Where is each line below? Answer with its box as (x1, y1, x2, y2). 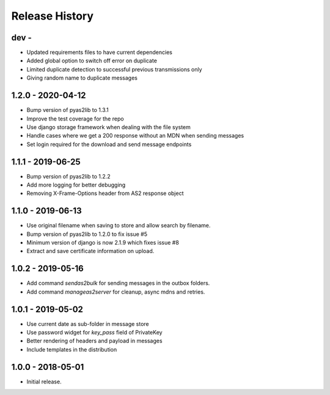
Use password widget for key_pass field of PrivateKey (26, 329, 163, 336)
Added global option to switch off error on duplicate (26, 57, 157, 64)
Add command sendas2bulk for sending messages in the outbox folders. (26, 279, 210, 287)
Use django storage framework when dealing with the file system (26, 123, 191, 131)
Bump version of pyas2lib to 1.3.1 (26, 106, 109, 114)
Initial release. (26, 378, 62, 385)
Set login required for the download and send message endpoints (26, 141, 192, 148)
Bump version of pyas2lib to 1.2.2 (26, 172, 111, 180)
